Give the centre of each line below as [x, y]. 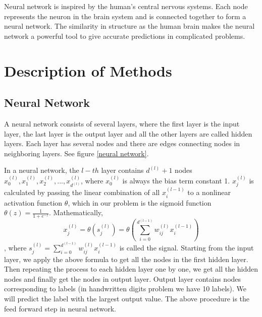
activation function [33, 202]
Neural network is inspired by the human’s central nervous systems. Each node [126, 6]
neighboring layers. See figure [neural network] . [76, 153]
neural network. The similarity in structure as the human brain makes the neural [129, 26]
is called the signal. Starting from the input [187, 248]
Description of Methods [88, 70]
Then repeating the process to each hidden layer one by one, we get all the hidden [131, 269]
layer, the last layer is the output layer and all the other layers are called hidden [128, 133]
